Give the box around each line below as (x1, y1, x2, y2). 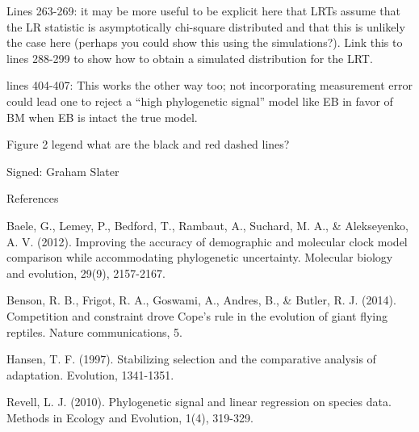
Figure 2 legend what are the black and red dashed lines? (6, 136, 290, 153)
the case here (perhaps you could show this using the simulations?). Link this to (6, 34, 403, 51)
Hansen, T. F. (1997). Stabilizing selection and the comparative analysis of (6, 350, 376, 367)
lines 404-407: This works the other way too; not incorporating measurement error (6, 77, 413, 94)
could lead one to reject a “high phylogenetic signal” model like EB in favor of (6, 92, 393, 109)
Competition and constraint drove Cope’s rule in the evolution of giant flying (6, 307, 388, 324)
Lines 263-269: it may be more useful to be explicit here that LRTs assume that (6, 2, 400, 19)
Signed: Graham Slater (6, 162, 119, 179)
